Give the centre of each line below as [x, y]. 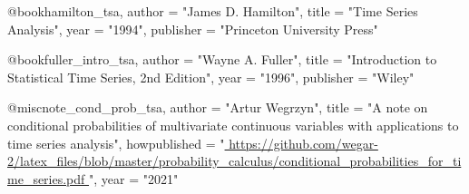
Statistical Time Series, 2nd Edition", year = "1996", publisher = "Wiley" [211, 77]
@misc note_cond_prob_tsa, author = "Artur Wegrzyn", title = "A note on [218, 107]
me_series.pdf [46, 178]
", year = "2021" [134, 178]
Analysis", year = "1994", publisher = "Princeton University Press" [193, 29]
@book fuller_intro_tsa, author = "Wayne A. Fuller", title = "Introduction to [222, 59]
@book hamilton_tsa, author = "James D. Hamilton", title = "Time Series [213, 11]
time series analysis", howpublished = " [116, 143]
